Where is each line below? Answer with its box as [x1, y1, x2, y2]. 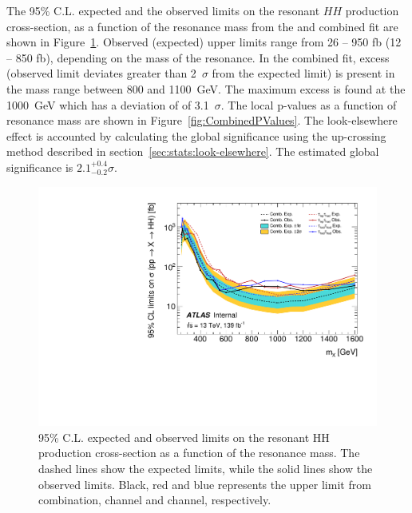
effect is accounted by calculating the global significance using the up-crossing [6, 127, 386, 144]
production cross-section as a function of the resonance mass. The [38, 444, 360, 461]
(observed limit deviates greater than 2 [6, 65, 196, 82]
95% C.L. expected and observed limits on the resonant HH [38, 428, 330, 445]
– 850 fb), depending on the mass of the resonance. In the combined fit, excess [6, 49, 390, 66]
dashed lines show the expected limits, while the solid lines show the [38, 459, 373, 476]
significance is [6, 158, 73, 175]
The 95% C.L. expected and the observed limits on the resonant [6, 2, 320, 18]
